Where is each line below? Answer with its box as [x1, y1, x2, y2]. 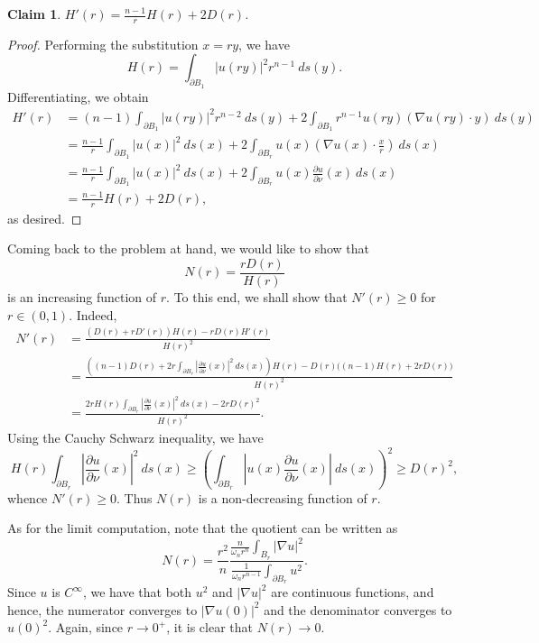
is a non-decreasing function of [198, 488, 367, 507]
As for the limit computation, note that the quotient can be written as [7, 519, 398, 537]
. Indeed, [69, 305, 117, 324]
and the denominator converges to [264, 600, 452, 619]
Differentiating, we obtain [7, 87, 149, 106]
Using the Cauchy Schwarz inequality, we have [7, 428, 264, 447]
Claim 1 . [7, 5, 61, 23]
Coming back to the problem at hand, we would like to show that [7, 239, 370, 258]
